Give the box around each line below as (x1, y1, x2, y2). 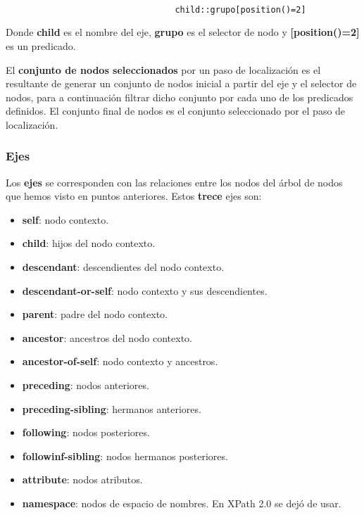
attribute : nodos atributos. (22, 472, 143, 487)
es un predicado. (6, 38, 76, 53)
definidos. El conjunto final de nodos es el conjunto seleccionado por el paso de (6, 103, 346, 118)
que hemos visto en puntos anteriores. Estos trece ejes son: (6, 189, 262, 203)
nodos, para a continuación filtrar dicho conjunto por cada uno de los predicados (6, 89, 353, 104)
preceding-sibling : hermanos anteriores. (22, 401, 201, 416)
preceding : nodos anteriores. (22, 378, 149, 393)
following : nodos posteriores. (22, 425, 150, 440)
